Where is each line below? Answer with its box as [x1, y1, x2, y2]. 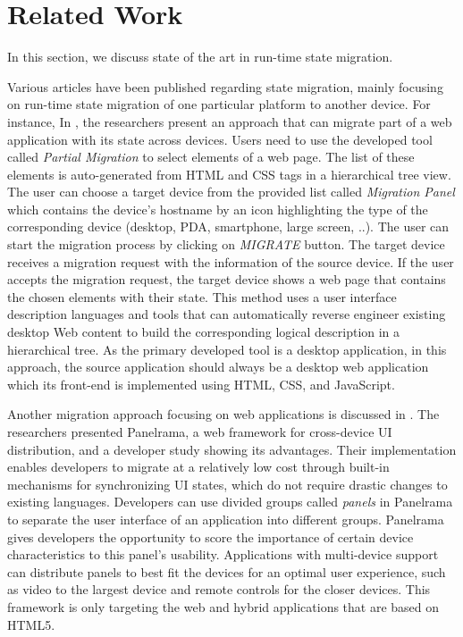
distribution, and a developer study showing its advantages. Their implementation [7, 440, 457, 458]
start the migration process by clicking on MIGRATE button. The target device [7, 235, 445, 254]
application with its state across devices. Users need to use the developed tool [7, 130, 433, 148]
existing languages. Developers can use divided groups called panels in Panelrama [7, 492, 453, 511]
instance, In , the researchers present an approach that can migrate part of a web [7, 112, 452, 130]
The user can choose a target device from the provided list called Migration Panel [7, 182, 455, 201]
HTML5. [7, 615, 55, 633]
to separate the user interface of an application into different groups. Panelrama [7, 509, 444, 528]
